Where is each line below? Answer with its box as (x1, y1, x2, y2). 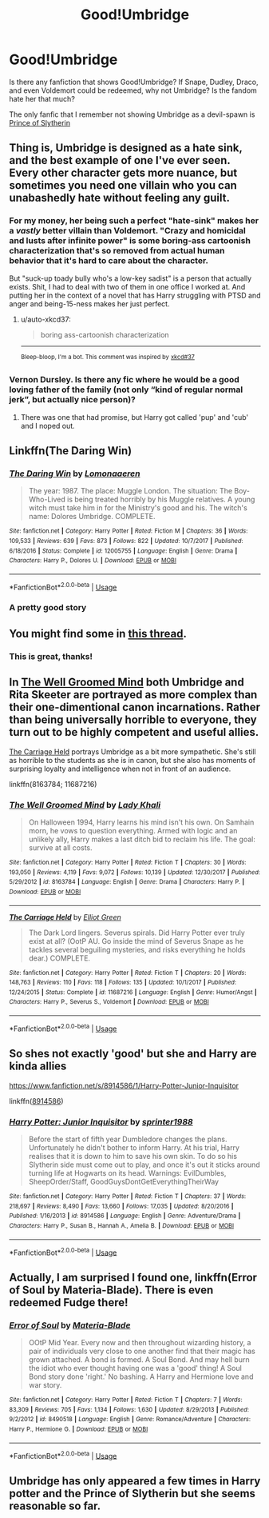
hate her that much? (9, 94, 75, 103)
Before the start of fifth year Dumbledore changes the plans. (28, 1134, 227, 1144)
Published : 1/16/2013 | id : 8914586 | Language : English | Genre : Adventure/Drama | (9, 1212, 241, 1220)
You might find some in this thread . (9, 626, 187, 641)
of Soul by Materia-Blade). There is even (9, 1283, 214, 1296)
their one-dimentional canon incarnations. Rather (9, 701, 261, 714)
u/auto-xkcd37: (20, 314, 71, 324)
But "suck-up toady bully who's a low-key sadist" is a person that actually (9, 274, 252, 283)
